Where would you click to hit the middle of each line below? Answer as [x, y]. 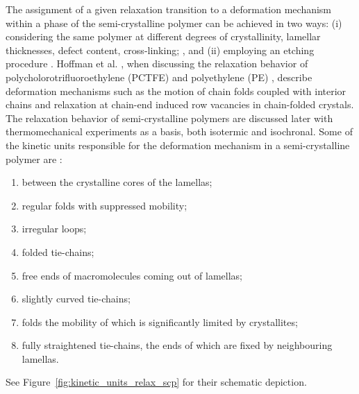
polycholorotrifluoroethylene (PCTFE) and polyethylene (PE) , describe [159, 77]
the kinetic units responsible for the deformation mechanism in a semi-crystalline [178, 145]
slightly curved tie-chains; [76, 299]
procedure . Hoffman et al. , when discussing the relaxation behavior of [157, 63]
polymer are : [34, 159]
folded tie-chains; [58, 251]
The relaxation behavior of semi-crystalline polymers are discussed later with [169, 118]
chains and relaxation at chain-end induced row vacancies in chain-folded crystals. [180, 104]
